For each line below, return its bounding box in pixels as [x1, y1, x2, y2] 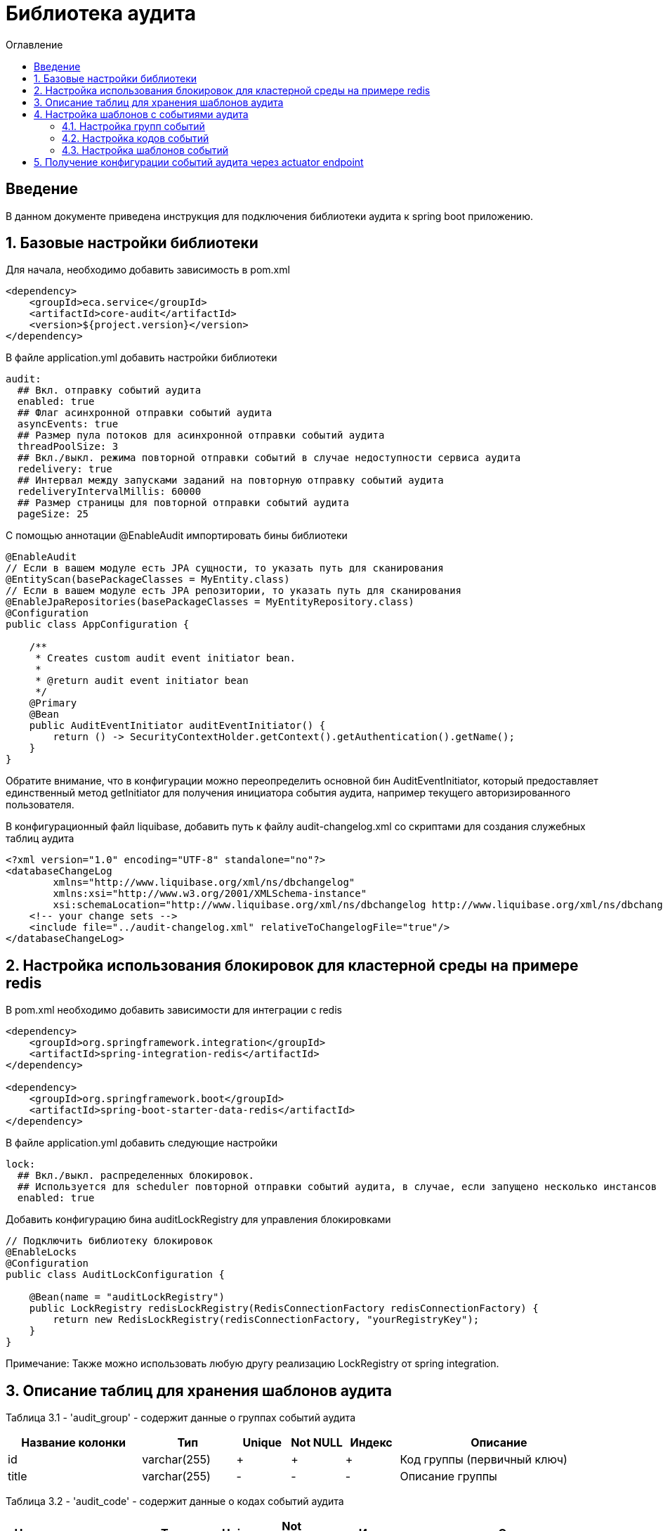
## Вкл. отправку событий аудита [17, 385, 202, 396]
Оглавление [6, 38, 63, 51]
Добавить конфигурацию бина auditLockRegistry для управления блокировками [6, 1213, 391, 1226]
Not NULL [291, 1435, 343, 1450]
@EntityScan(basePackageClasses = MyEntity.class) [6, 574, 290, 586]
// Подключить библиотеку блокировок [6, 1235, 214, 1247]
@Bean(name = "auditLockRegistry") [29, 1291, 225, 1303]
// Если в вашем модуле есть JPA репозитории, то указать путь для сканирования [6, 585, 462, 597]
